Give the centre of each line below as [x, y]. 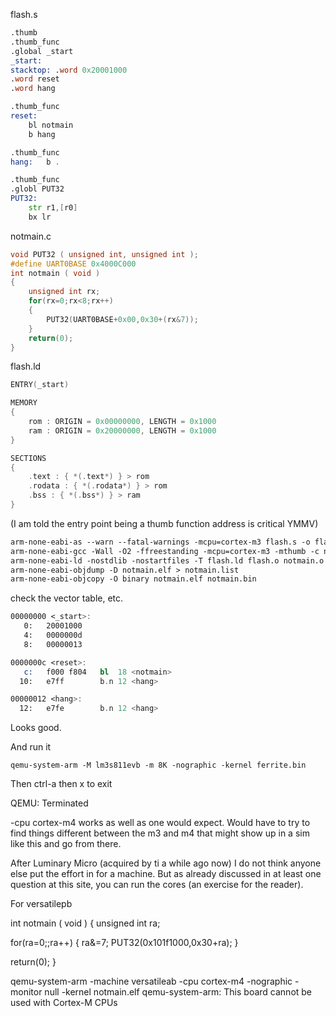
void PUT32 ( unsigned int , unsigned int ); [104, 254]
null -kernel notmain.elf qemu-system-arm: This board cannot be [178, 992]
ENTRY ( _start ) [40, 385]
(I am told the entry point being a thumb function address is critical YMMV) [164, 523]
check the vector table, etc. [67, 598]
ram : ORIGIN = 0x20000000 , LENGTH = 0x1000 [122, 430]
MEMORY [24, 403]
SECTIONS [28, 458]
